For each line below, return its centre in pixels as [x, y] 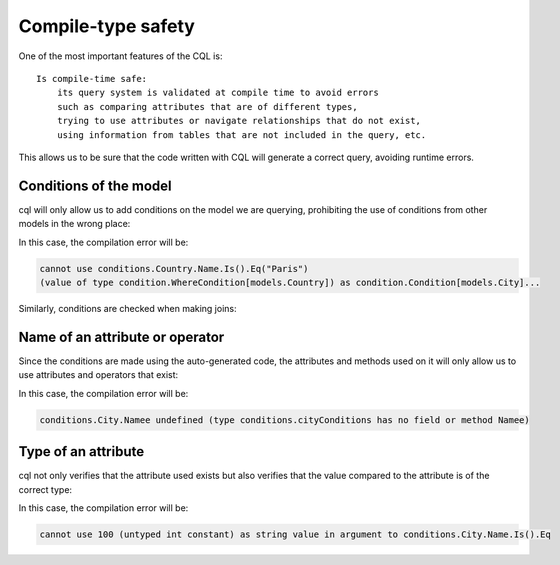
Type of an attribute [81, 451]
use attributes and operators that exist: [98, 375]
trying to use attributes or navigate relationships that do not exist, [239, 121]
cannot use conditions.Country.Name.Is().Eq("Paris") [174, 268]
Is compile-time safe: [92, 78]
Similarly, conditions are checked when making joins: [127, 308]
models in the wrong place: [74, 224]
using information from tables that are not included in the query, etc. [241, 134]
